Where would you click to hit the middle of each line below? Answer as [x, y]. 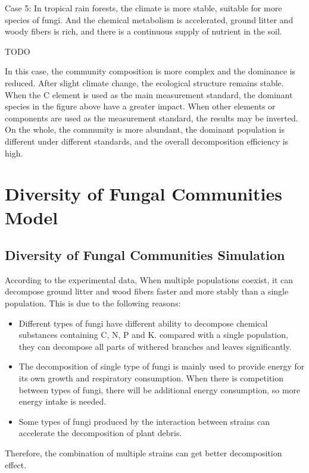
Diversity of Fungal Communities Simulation [145, 255]
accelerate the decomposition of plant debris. [100, 433]
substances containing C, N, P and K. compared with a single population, [153, 335]
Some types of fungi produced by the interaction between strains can [144, 421]
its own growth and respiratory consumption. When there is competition [151, 378]
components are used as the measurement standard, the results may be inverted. [152, 118]
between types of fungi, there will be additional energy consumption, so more [160, 389]
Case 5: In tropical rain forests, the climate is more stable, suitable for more [143, 8]
